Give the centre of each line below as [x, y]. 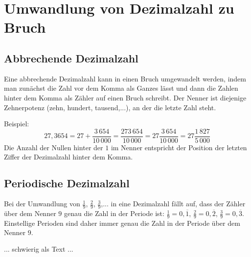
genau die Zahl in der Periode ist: [114, 213]
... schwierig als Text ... [39, 249]
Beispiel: [17, 124]
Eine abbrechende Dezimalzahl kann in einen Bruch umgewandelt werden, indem [125, 78]
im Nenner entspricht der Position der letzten [179, 147]
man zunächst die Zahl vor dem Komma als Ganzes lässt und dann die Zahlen [121, 88]
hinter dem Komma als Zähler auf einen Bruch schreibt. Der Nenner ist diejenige [125, 97]
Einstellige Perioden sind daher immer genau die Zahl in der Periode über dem [122, 223]
